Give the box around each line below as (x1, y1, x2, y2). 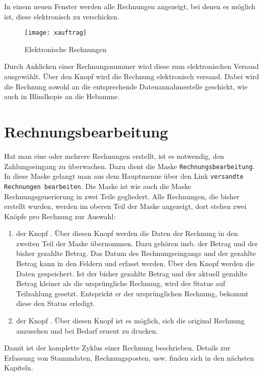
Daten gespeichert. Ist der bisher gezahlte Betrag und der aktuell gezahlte (16, 268, 248, 278)
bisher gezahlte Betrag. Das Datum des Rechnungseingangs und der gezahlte (16, 248, 256, 258)
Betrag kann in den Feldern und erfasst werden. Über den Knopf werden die (16, 258, 255, 269)
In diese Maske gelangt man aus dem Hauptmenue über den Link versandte (4, 171, 244, 181)
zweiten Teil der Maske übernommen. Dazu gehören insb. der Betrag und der (16, 238, 258, 248)
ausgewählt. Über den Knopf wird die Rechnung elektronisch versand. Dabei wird (4, 71, 259, 82)
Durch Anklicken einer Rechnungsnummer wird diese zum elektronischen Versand (4, 61, 259, 72)
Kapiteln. (4, 362, 33, 373)
